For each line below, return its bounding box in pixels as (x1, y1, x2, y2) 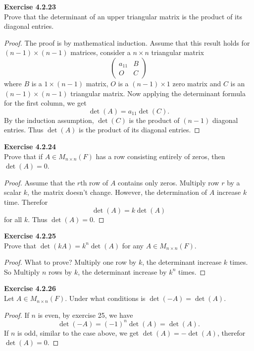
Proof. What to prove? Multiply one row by (4, 257, 137, 267)
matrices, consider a (70, 47, 131, 58)
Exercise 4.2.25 (4, 231, 56, 241)
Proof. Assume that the (4, 177, 75, 187)
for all (4, 214, 22, 224)
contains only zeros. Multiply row (118, 177, 219, 187)
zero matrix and (172, 78, 221, 88)
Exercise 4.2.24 (4, 141, 56, 151)
